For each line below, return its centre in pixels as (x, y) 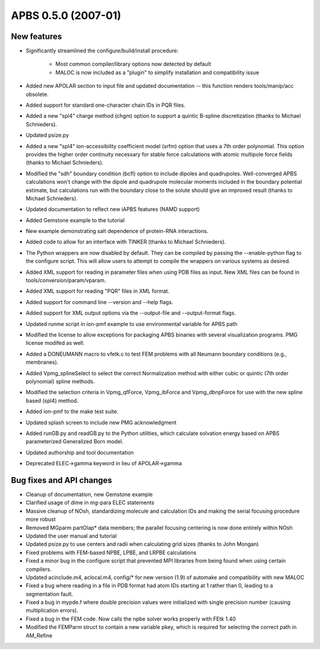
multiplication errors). (52, 610)
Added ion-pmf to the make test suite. (72, 411)
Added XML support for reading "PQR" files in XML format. (98, 291)
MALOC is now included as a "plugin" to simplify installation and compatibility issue (157, 72)
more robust (41, 519)
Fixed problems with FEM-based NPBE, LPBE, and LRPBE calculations (111, 552)
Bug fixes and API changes (62, 480)
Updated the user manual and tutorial (71, 536)
